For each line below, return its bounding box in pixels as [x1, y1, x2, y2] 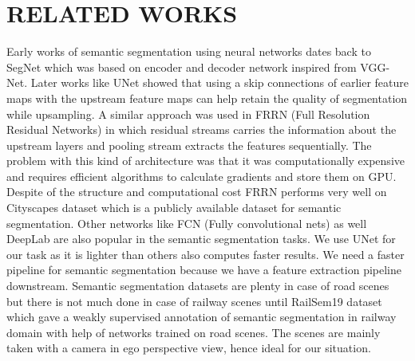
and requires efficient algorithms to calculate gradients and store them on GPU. [6, 167, 397, 184]
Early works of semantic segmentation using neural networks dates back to [6, 43, 371, 60]
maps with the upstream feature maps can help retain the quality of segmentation [6, 89, 408, 106]
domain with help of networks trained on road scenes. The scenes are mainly [6, 324, 381, 340]
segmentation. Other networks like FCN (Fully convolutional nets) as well [6, 214, 367, 231]
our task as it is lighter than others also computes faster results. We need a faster [6, 245, 405, 262]
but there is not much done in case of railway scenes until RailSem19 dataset [6, 292, 382, 309]
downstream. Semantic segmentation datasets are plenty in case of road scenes [6, 277, 389, 294]
